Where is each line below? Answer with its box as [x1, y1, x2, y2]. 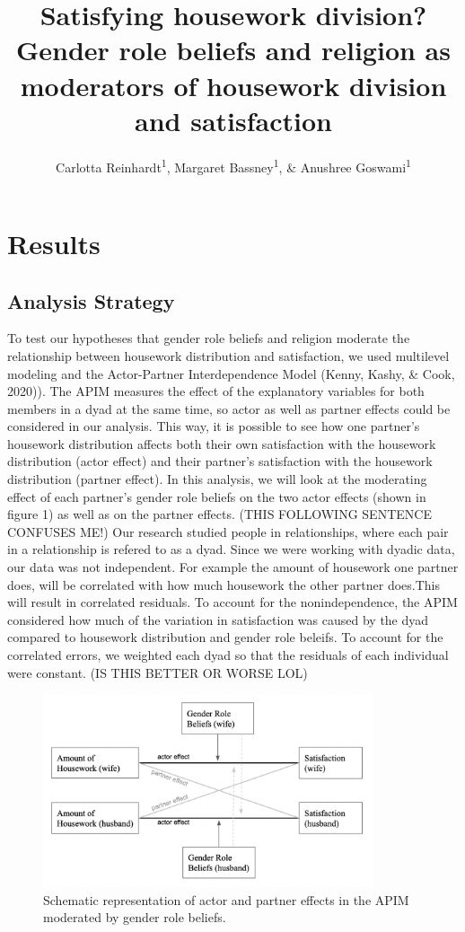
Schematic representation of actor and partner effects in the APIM [43, 890, 409, 909]
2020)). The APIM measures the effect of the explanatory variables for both [7, 382, 425, 400]
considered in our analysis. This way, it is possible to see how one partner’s [7, 417, 420, 435]
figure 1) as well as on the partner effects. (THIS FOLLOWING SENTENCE [7, 505, 432, 523]
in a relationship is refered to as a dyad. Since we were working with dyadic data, [7, 540, 455, 558]
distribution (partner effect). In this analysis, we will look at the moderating [7, 470, 427, 488]
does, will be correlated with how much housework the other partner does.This [7, 575, 440, 593]
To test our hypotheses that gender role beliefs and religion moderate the [7, 329, 410, 347]
